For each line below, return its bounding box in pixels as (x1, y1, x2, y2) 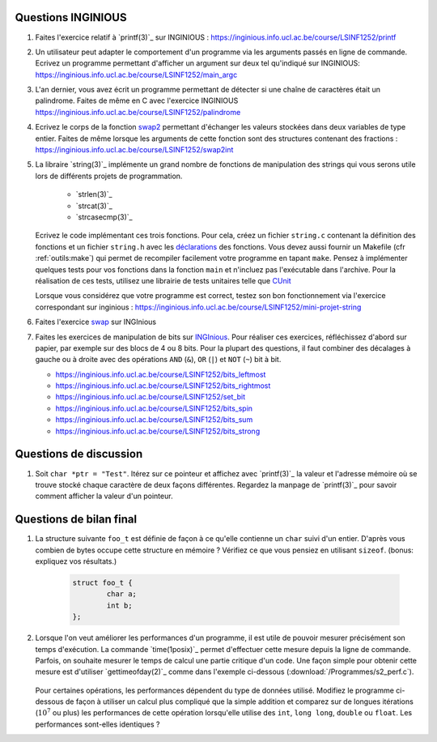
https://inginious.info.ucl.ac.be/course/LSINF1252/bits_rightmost (55, 381, 271, 390)
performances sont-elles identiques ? (35, 719, 160, 729)
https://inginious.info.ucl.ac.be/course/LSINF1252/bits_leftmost (55, 369, 266, 379)
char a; (106, 590, 138, 599)
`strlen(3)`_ (75, 190, 112, 199)
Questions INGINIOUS (15, 11, 127, 24)
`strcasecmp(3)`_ (75, 211, 133, 222)
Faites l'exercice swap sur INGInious (35, 317, 157, 327)
